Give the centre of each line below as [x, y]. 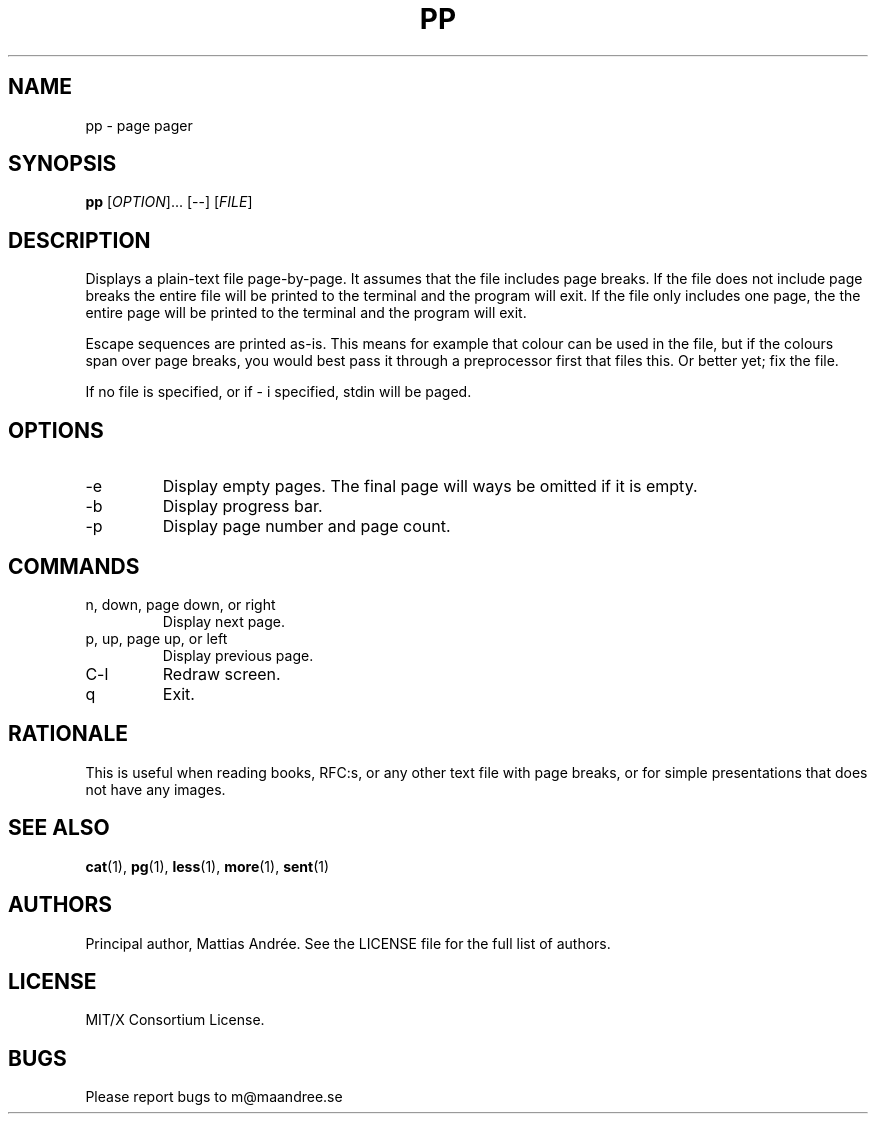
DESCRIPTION [79, 240]
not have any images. [155, 789]
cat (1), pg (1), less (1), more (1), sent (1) [207, 866]
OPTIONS [56, 430]
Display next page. [224, 621]
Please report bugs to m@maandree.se [214, 1097]
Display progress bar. [242, 506]
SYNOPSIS [62, 164]
